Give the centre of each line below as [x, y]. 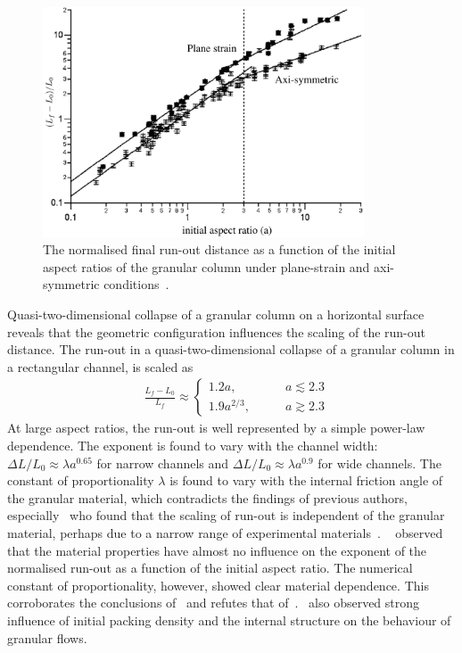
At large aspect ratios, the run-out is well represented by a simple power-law [216, 428]
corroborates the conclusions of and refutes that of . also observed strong [214, 603]
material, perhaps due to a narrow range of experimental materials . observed [225, 532]
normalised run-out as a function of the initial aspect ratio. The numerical [210, 568]
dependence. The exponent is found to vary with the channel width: [193, 445]
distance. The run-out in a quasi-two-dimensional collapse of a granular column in [231, 349]
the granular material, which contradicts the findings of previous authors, [207, 497]
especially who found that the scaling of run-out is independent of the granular [226, 515]
